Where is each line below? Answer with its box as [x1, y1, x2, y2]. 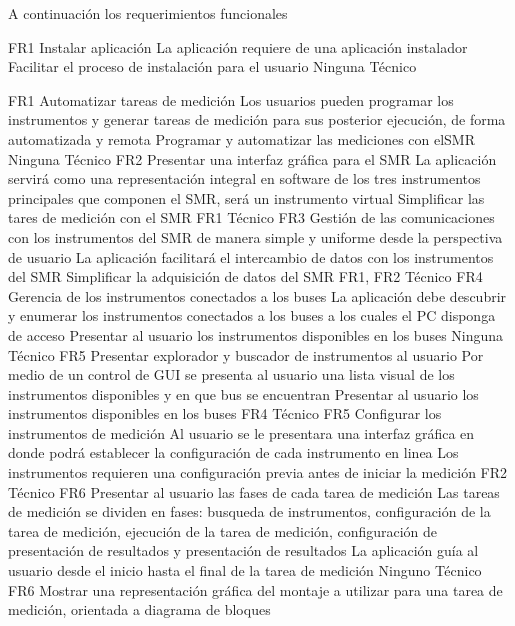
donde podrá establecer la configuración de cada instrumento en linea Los [8, 442, 459, 463]
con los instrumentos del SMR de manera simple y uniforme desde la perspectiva [8, 226, 503, 247]
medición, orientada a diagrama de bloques [8, 599, 271, 620]
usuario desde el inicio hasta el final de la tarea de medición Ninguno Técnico [8, 560, 482, 581]
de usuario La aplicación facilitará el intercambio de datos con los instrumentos [8, 246, 494, 267]
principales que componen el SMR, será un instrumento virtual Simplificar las [8, 187, 485, 208]
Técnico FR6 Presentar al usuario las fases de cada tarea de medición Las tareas [8, 481, 500, 502]
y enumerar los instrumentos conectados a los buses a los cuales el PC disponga [8, 305, 496, 326]
